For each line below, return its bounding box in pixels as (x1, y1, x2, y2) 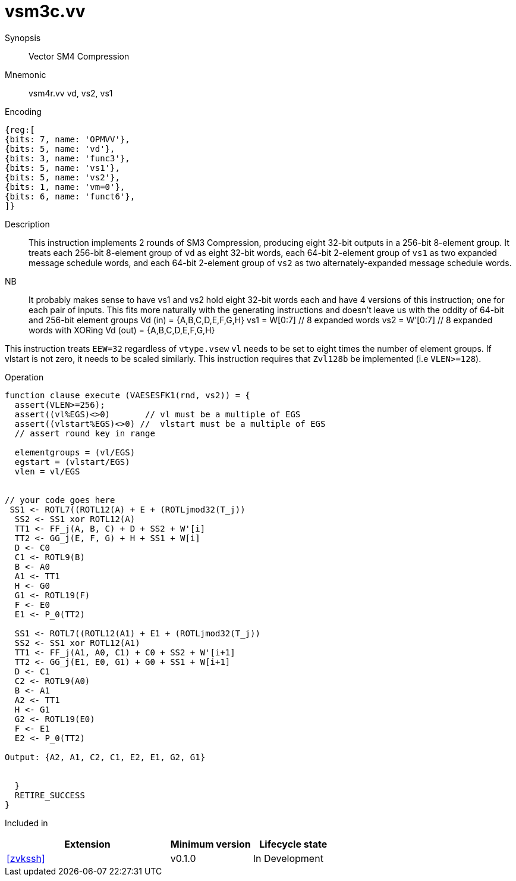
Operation (5, 371, 44, 382)
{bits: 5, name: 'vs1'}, (5, 163, 120, 173)
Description (5, 218, 50, 229)
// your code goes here (5, 495, 115, 505)
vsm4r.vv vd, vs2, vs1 (29, 88, 113, 98)
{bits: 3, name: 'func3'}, (5, 153, 130, 163)
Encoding (5, 106, 42, 117)
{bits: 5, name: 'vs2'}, (5, 172, 120, 182)
